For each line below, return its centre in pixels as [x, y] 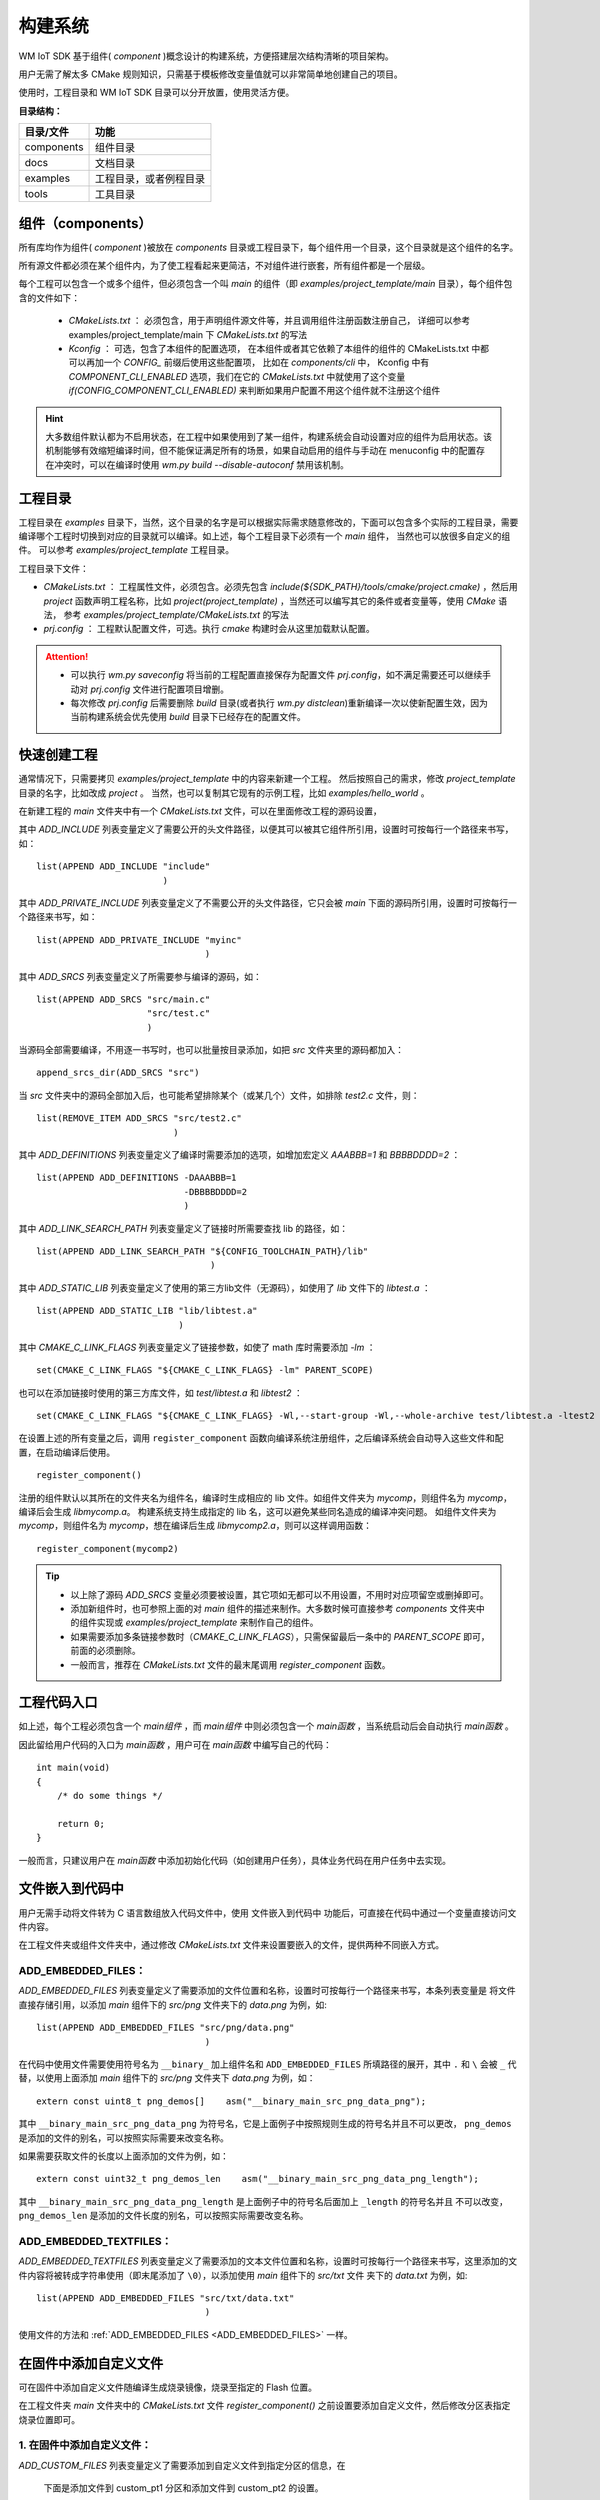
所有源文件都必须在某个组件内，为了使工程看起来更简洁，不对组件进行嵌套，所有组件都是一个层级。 [224, 266]
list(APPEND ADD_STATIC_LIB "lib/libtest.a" [147, 1311]
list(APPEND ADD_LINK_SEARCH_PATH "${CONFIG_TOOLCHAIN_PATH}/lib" [202, 1251]
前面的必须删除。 [105, 1651]
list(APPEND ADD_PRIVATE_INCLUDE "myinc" [139, 939]
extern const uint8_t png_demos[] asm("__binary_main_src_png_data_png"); [231, 2101]
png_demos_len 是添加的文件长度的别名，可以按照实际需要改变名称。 [163, 2216]
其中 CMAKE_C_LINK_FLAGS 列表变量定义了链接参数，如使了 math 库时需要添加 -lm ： [197, 1347]
